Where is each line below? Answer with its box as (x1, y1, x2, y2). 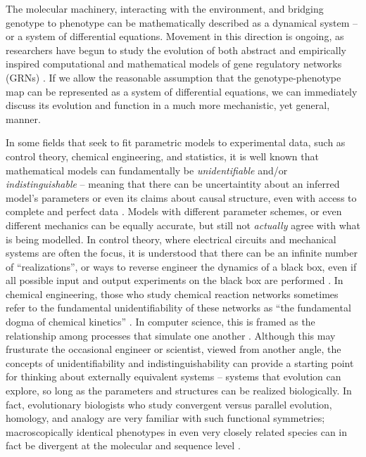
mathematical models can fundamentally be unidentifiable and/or (6, 162, 288, 177)
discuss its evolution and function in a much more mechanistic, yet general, (6, 98, 330, 112)
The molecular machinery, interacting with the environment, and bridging (6, 1, 324, 15)
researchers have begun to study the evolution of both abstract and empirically (6, 42, 346, 57)
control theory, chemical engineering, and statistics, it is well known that (6, 148, 319, 163)
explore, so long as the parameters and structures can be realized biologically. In (6, 383, 352, 398)
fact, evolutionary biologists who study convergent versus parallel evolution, (6, 397, 332, 411)
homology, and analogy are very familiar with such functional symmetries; (6, 411, 325, 425)
